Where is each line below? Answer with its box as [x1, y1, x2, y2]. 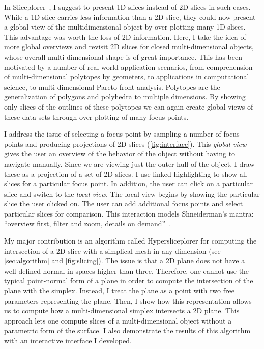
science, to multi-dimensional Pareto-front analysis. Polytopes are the [4, 81, 220, 92]
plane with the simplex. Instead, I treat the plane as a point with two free [4, 285, 234, 296]
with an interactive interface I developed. [4, 335, 132, 345]
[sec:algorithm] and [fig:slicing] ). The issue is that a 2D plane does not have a [4, 255, 245, 266]
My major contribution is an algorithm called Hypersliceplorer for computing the [4, 235, 257, 246]
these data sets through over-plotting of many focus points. [4, 111, 189, 122]
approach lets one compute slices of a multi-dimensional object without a [4, 315, 232, 326]
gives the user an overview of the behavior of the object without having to [4, 148, 236, 159]
